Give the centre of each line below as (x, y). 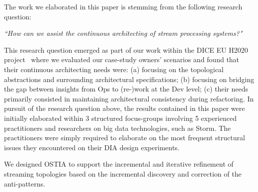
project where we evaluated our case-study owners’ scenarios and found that (122, 59)
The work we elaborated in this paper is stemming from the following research (123, 6)
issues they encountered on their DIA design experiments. (92, 147)
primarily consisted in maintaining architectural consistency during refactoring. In (129, 98)
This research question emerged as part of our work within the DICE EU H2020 (126, 49)
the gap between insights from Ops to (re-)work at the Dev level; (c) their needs (126, 89)
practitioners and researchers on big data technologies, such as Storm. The (118, 128)
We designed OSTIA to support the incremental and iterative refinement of (119, 164)
